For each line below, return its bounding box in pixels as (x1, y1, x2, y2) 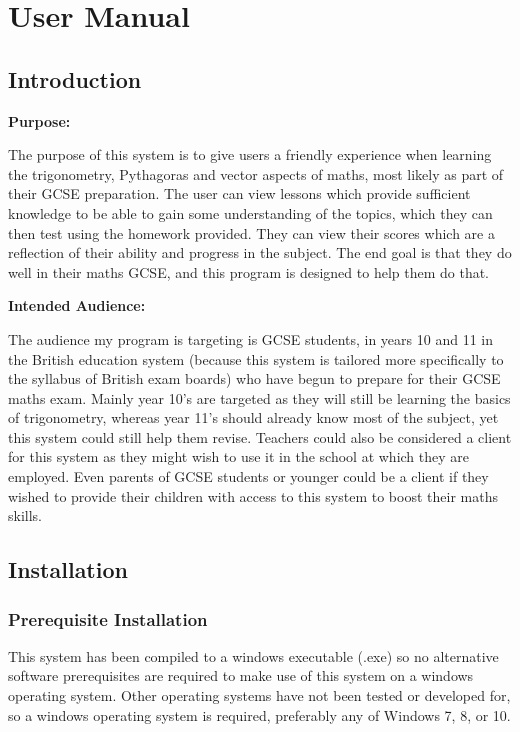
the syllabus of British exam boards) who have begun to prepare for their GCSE (8, 368, 501, 389)
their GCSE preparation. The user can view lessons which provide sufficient (8, 183, 471, 204)
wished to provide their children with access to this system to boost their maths (8, 485, 498, 506)
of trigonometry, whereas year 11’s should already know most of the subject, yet (8, 407, 499, 428)
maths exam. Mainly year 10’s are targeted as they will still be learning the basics (8, 387, 511, 408)
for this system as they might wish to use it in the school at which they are (8, 446, 470, 467)
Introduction (8, 63, 142, 94)
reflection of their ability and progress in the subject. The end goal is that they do (8, 242, 512, 263)
